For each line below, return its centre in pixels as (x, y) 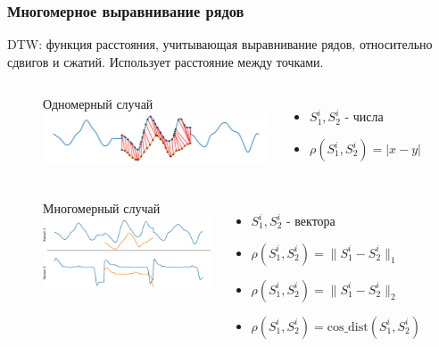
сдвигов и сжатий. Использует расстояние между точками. (166, 61)
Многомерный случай (102, 208)
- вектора (311, 220)
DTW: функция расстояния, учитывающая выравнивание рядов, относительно (220, 44)
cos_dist (348, 327)
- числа (364, 116)
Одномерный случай (98, 104)
